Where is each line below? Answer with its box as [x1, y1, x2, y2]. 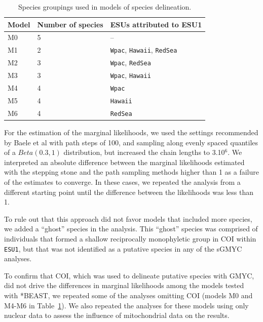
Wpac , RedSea [110, 57, 151, 68]
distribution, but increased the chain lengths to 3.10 [63, 147, 225, 157]
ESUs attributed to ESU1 [110, 19, 202, 29]
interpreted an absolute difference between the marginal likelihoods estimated [4, 156, 245, 167]
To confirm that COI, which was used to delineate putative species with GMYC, [4, 270, 254, 280]
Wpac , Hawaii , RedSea [110, 45, 177, 55]
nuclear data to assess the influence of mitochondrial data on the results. [4, 310, 230, 320]
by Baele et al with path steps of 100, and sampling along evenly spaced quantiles [4, 137, 258, 147]
